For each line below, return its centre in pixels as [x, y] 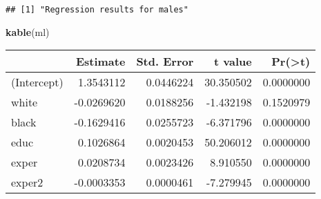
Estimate [100, 61]
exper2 [27, 182]
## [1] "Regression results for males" [97, 10]
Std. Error [165, 61]
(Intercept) [37, 82]
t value [233, 61]
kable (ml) [28, 31]
